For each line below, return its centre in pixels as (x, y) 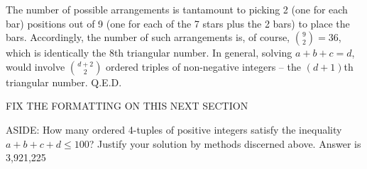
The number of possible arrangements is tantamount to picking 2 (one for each (177, 9)
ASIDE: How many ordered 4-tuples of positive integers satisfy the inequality (174, 129)
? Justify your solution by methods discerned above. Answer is (225, 143)
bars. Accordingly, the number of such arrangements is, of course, (148, 37)
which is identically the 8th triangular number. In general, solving (149, 53)
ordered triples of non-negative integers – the (203, 66)
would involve (35, 66)
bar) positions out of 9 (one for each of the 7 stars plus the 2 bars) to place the (178, 23)
